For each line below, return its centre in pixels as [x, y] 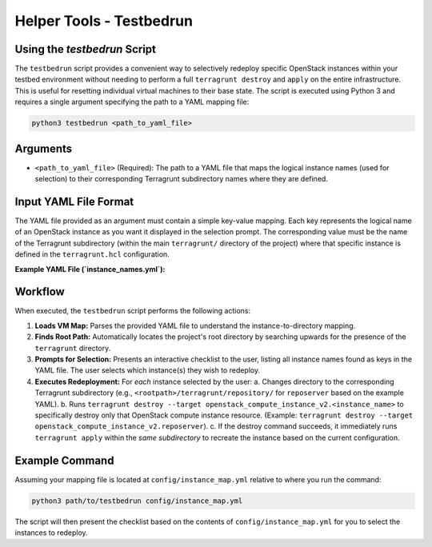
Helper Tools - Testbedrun [104, 21]
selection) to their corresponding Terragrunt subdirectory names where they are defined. [181, 179]
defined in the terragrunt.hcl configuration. [92, 254]
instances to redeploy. [51, 533]
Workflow [40, 292]
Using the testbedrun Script [85, 49]
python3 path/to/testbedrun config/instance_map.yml [137, 501]
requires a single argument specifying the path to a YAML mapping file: [132, 102]
